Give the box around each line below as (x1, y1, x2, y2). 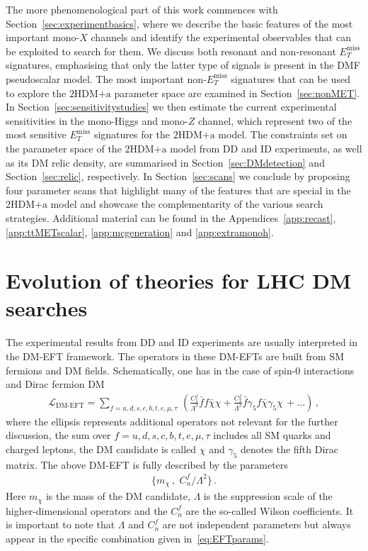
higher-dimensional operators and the (6, 503, 168, 518)
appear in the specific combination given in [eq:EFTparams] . (6, 531, 269, 546)
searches (6, 294, 88, 323)
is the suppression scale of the (203, 489, 333, 503)
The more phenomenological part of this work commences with (6, 2, 278, 16)
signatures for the (93, 127, 171, 142)
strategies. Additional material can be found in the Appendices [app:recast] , (6, 210, 336, 225)
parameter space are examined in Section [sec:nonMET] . (114, 85, 360, 100)
